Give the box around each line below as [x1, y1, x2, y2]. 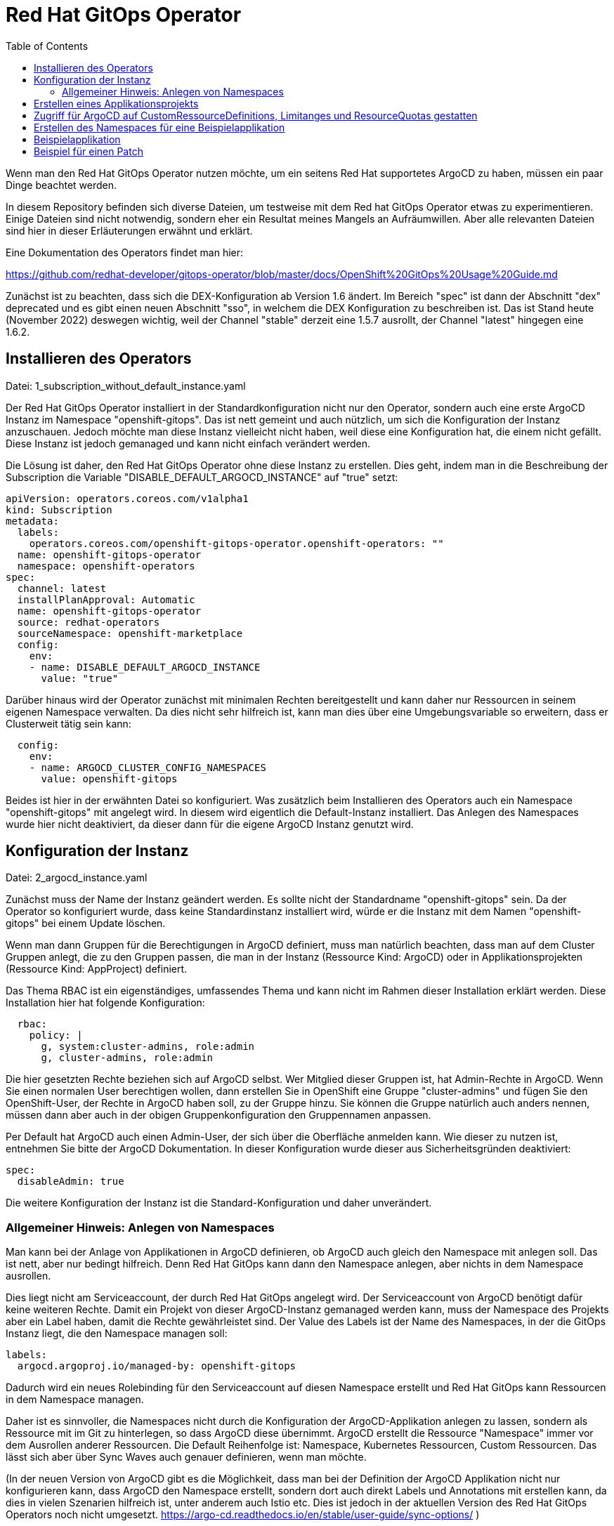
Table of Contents [6, 39, 89, 52]
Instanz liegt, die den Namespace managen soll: [6, 1327, 228, 1340]
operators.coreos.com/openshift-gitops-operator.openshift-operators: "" [29, 537, 444, 549]
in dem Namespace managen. [6, 1393, 144, 1406]
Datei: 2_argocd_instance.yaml [6, 871, 148, 884]
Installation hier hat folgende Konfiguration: [6, 996, 205, 1009]
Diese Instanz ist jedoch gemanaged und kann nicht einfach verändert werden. [6, 437, 371, 449]
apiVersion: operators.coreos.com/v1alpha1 [6, 492, 249, 504]
